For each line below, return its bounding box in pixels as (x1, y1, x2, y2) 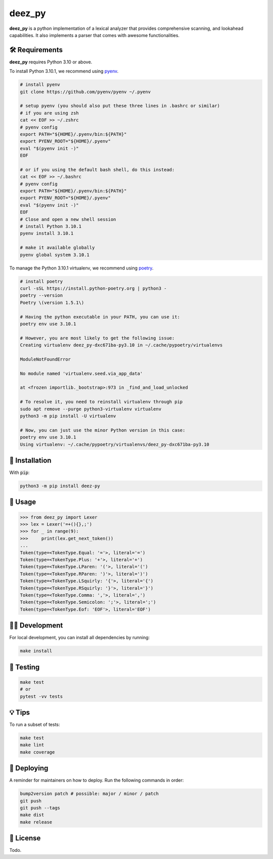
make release (20, 819, 53, 825)
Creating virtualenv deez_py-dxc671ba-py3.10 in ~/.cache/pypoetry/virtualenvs (20, 342, 223, 348)
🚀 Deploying (9, 764, 49, 772)
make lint (20, 742, 44, 748)
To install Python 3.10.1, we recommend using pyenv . (9, 68, 119, 74)
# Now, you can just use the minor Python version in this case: (20, 427, 186, 433)
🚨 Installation (9, 456, 52, 464)
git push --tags (20, 805, 61, 811)
